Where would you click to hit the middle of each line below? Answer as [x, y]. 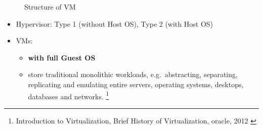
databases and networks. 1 [69, 95]
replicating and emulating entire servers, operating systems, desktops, [136, 84]
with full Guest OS [62, 57]
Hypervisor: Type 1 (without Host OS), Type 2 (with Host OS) [115, 23]
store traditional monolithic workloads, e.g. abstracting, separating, [133, 74]
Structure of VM [50, 7]
